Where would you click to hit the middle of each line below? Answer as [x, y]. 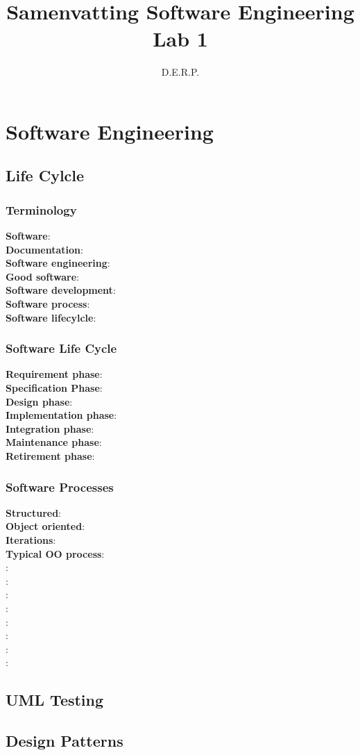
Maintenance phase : [54, 442]
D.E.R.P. [180, 72]
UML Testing [55, 700]
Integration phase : [50, 428]
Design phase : [39, 401]
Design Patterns [65, 741]
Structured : [34, 512]
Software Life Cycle [61, 348]
